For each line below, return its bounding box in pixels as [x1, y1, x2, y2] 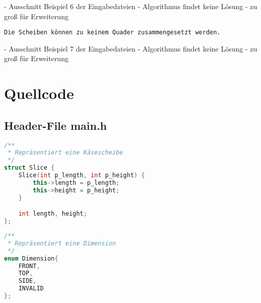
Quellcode [4, 83, 74, 104]
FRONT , [18, 262, 40, 270]
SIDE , [18, 277, 37, 285]
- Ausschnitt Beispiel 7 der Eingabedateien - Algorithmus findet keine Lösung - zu [4, 43, 257, 54]
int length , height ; [18, 210, 87, 218]
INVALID [18, 285, 44, 292]
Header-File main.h [4, 117, 107, 133]
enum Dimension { [4, 255, 58, 262]
